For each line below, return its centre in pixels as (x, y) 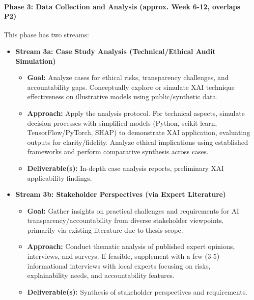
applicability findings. (60, 177)
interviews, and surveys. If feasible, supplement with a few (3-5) (123, 256)
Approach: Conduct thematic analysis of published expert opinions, (131, 246)
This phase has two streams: (47, 35)
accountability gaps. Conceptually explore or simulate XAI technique (131, 87)
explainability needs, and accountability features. (101, 275)
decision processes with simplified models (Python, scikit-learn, (122, 123)
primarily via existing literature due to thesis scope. (105, 230)
